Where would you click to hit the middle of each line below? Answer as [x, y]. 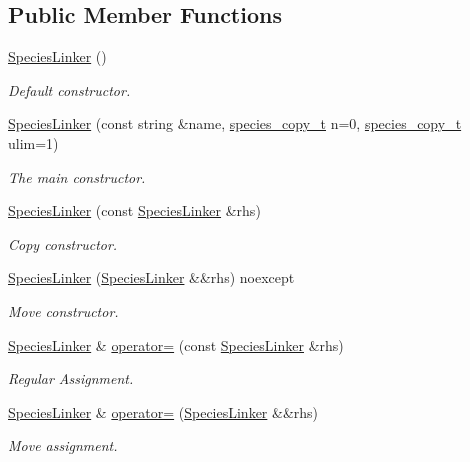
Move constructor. [63, 310]
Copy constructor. [63, 243]
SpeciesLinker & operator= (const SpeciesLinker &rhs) [176, 344]
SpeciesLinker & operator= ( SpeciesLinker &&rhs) [163, 411]
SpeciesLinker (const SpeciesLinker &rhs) [134, 210]
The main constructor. [77, 176]
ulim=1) [33, 142]
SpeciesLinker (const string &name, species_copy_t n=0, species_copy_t [235, 123]
